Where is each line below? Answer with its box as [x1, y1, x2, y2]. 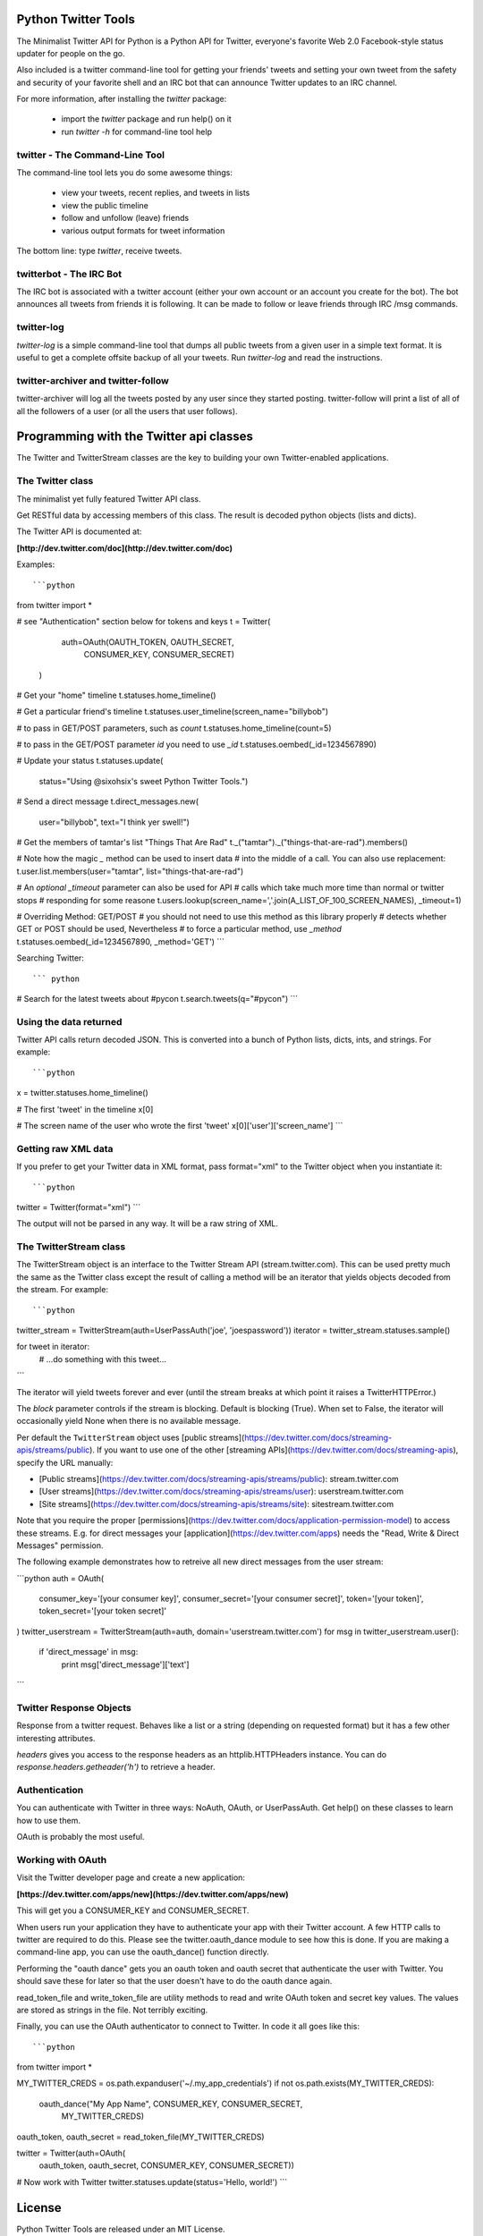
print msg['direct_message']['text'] [61, 1659, 190, 1670]
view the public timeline [61, 199, 149, 210]
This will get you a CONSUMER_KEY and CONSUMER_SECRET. [16, 1905, 250, 1916]
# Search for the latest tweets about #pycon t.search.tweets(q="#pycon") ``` [16, 993, 299, 1004]
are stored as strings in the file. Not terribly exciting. [16, 2004, 208, 2015]
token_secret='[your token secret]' [38, 1605, 167, 1616]
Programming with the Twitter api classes [16, 429, 254, 445]
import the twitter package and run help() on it [61, 114, 232, 124]
